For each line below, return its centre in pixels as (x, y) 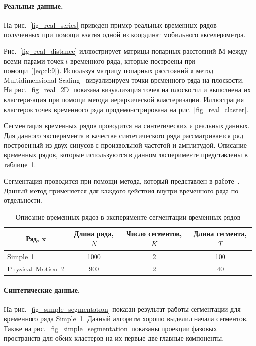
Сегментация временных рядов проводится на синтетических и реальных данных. (127, 126)
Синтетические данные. (42, 290)
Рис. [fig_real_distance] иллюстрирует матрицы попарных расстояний (110, 51)
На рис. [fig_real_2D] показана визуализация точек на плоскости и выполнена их (127, 90)
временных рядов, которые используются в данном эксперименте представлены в (126, 154)
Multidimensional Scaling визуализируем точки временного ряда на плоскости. (124, 80)
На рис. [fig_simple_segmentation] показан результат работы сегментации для (122, 309)
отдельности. (23, 200)
